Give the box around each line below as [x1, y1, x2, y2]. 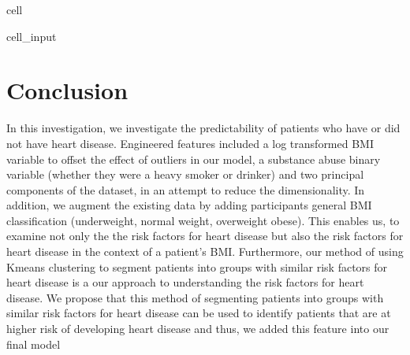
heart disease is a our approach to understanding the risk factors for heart [6, 274, 364, 290]
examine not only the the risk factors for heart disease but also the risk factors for [6, 227, 404, 244]
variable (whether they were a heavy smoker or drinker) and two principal [6, 166, 364, 183]
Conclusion [6, 74, 129, 106]
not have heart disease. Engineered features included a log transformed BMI [6, 135, 375, 151]
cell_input [6, 28, 57, 44]
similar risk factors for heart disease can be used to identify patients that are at [6, 305, 391, 321]
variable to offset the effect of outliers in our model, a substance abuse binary [6, 150, 381, 167]
